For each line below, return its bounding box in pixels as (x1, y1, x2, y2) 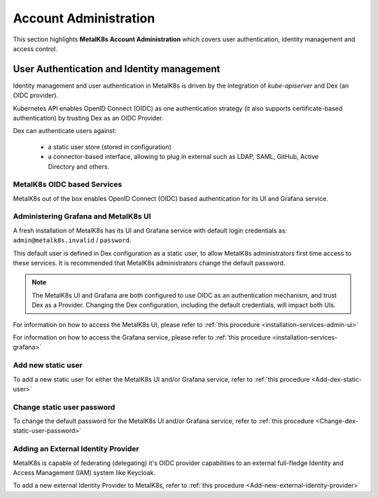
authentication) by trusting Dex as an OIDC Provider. (13, 114, 164, 123)
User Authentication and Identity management (13, 63, 220, 75)
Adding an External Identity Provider (13, 444, 139, 454)
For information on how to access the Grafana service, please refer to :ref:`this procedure (13, 333, 271, 341)
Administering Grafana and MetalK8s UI (13, 212, 151, 221)
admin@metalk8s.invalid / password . (13, 236, 132, 244)
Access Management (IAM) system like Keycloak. (13, 468, 155, 476)
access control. (13, 44, 57, 53)
